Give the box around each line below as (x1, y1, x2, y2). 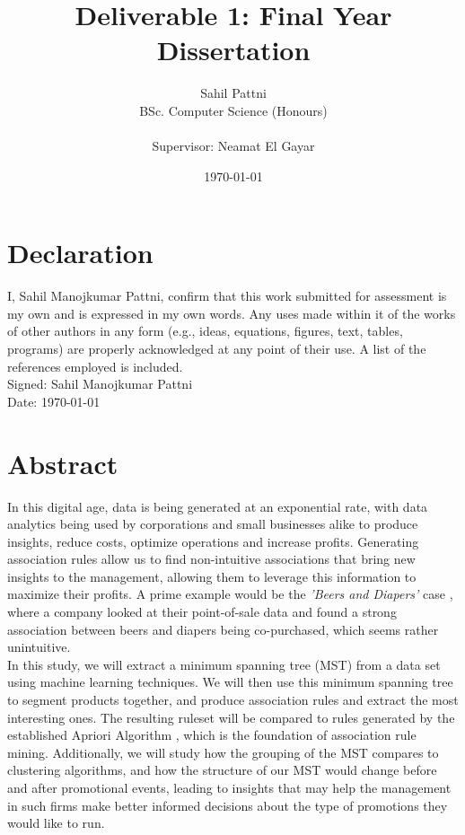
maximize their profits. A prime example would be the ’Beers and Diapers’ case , (7, 584, 453, 603)
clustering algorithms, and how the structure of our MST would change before (7, 760, 437, 779)
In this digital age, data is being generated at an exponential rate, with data (7, 497, 428, 515)
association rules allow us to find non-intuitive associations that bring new (7, 549, 416, 568)
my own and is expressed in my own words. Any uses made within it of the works (7, 303, 456, 322)
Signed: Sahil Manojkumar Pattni (7, 374, 193, 393)
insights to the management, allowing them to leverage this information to (7, 567, 417, 585)
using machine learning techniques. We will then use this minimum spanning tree (7, 672, 453, 691)
